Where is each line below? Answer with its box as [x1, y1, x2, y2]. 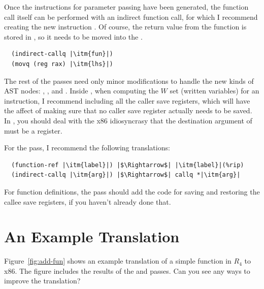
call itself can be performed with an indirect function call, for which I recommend [4, 11, 258, 22]
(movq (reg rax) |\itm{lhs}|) [11, 60, 113, 68]
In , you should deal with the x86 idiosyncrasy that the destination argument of [4, 115, 252, 125]
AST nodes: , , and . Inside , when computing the [4, 85, 158, 96]
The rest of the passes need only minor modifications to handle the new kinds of [4, 75, 254, 86]
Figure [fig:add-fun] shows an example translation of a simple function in [4, 255, 232, 266]
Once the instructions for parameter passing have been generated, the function [4, 2, 249, 12]
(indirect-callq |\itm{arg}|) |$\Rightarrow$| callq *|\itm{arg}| [11, 171, 241, 179]
